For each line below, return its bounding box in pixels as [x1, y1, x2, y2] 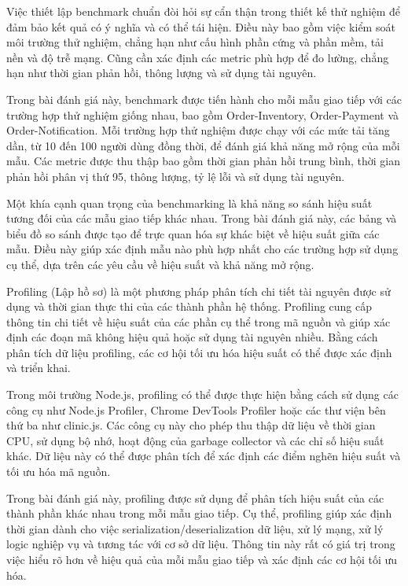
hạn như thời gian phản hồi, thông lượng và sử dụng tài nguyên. [6, 64, 317, 81]
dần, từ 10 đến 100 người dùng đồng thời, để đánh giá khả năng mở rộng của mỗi [6, 137, 400, 153]
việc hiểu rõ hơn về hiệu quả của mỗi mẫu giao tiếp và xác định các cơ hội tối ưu [6, 551, 398, 567]
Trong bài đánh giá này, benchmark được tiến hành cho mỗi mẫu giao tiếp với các [6, 90, 402, 107]
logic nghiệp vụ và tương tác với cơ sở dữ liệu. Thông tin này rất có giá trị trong [6, 536, 395, 552]
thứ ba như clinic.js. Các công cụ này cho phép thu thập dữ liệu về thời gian [6, 417, 376, 433]
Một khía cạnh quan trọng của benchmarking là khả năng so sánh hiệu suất [6, 194, 373, 211]
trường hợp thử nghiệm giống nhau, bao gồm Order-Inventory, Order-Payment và [6, 106, 399, 123]
